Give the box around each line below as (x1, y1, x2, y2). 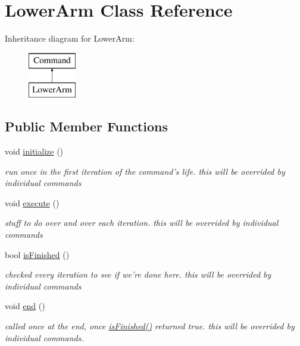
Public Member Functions (5, 117, 168, 136)
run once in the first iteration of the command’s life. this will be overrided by (5, 165, 285, 177)
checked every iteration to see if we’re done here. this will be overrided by (5, 268, 271, 281)
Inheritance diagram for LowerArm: (5, 32, 135, 45)
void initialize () (5, 145, 64, 158)
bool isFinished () (5, 248, 70, 260)
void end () (5, 300, 45, 312)
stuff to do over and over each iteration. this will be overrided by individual (5, 216, 279, 229)
